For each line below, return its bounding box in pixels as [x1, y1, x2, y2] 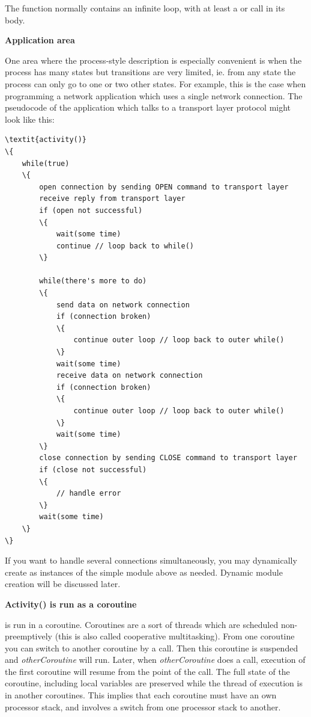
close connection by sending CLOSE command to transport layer [39, 454, 297, 463]
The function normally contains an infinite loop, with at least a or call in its [5, 2, 285, 14]
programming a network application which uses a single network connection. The [5, 89, 303, 102]
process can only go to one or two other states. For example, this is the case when [5, 77, 306, 90]
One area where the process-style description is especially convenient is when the [5, 54, 302, 66]
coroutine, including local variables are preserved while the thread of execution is [5, 677, 303, 689]
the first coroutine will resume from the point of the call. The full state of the [5, 665, 290, 677]
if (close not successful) [39, 465, 147, 474]
